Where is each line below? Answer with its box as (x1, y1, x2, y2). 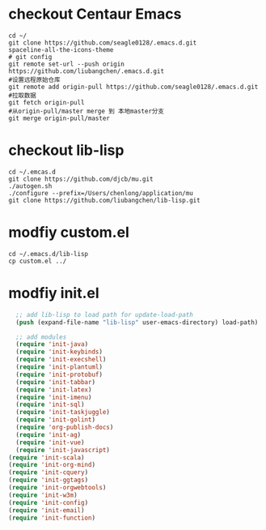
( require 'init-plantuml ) (15, 363, 103, 371)
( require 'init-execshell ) (15, 356, 107, 364)
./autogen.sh (8, 182, 53, 190)
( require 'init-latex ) (15, 386, 92, 394)
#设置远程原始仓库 (8, 75, 61, 83)
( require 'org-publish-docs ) (15, 423, 114, 431)
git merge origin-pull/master (8, 114, 111, 122)
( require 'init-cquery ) (8, 468, 89, 477)
